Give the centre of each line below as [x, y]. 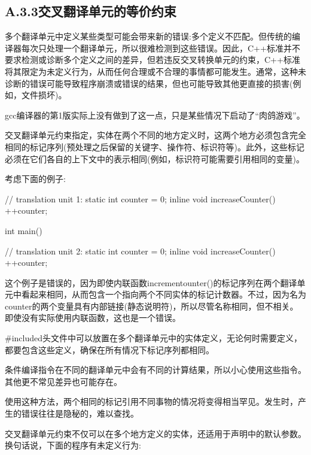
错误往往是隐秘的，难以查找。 [80, 413]
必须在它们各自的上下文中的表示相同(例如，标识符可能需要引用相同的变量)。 [155, 158]
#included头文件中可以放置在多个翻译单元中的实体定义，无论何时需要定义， [154, 338]
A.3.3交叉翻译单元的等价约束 [91, 11]
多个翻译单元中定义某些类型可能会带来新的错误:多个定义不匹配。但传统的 [148, 36]
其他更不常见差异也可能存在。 [63, 381]
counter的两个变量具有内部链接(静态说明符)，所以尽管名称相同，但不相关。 [152, 306]
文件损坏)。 [44, 95]
